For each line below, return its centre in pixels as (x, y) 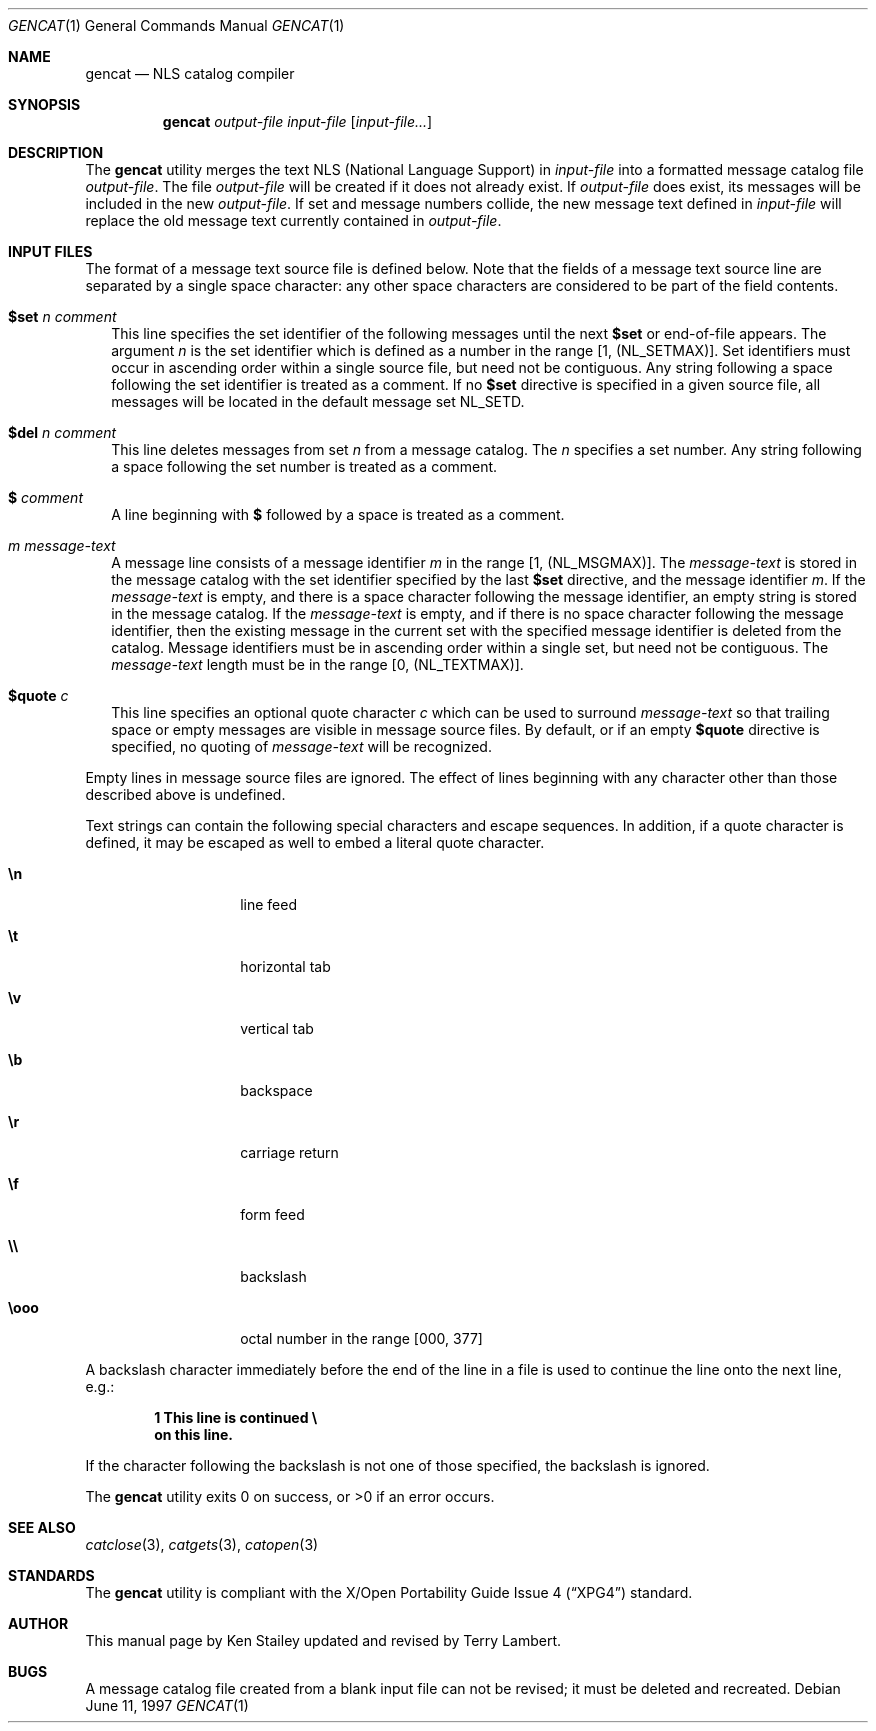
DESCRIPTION (56, 152)
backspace (276, 1090)
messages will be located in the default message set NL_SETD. (318, 401)
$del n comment (62, 432)
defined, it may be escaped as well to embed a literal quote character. (315, 842)
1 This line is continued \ (236, 1417)
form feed (272, 1214)
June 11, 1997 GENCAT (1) (167, 1705)
